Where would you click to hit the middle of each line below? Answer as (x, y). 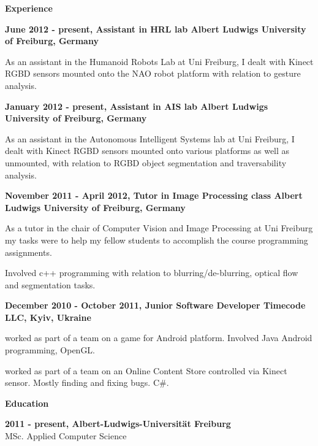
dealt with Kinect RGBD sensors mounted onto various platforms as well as (147, 151)
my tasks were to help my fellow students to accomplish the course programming (157, 240)
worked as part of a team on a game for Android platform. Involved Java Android (159, 338)
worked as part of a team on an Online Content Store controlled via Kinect (146, 370)
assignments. (28, 252)
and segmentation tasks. (50, 284)
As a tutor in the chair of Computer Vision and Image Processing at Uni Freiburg (159, 228)
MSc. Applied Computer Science (66, 436)
